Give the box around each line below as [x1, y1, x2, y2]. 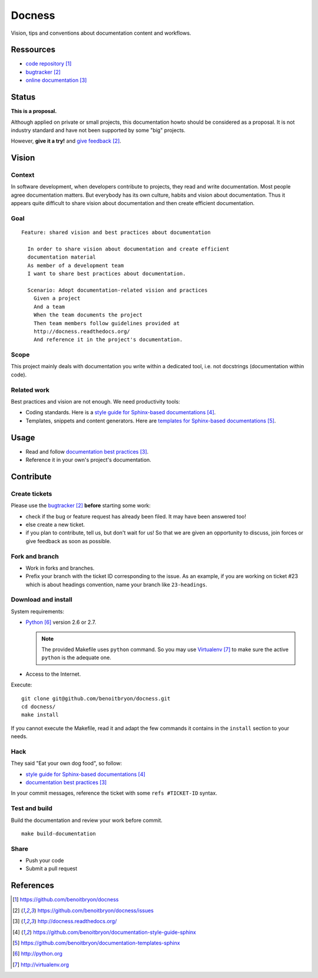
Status [11, 92, 36, 103]
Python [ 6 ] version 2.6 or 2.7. [25, 619, 97, 626]
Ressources [11, 45, 56, 55]
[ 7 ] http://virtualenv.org [12, 961, 69, 968]
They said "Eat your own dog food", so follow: [11, 760, 122, 767]
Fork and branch [11, 552, 59, 560]
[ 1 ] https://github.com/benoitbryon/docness [12, 896, 119, 903]
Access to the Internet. [25, 670, 81, 678]
